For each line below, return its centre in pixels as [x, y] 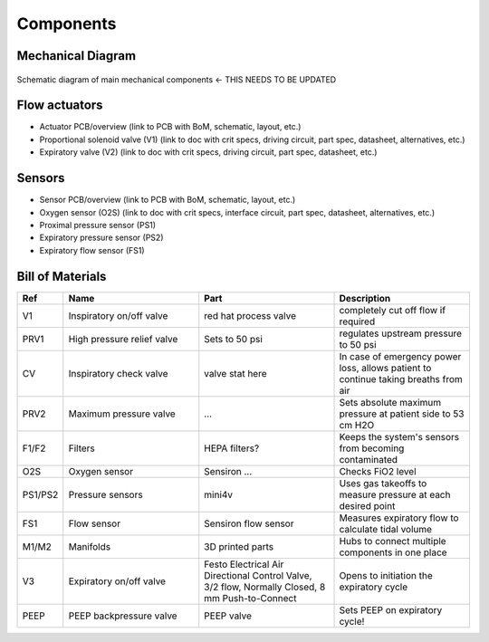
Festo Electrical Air [244, 564]
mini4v [219, 494]
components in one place [393, 552]
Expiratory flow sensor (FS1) [92, 250]
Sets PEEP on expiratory [391, 609]
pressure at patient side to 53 [402, 414]
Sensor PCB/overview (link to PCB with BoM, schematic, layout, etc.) [168, 200]
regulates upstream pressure [400, 333]
